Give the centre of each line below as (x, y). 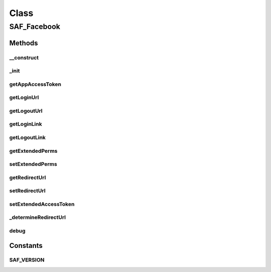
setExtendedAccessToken (42, 204)
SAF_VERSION (27, 260)
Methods (24, 43)
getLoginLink (26, 124)
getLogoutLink (28, 137)
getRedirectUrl (28, 177)
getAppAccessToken (35, 84)
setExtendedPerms (33, 164)
